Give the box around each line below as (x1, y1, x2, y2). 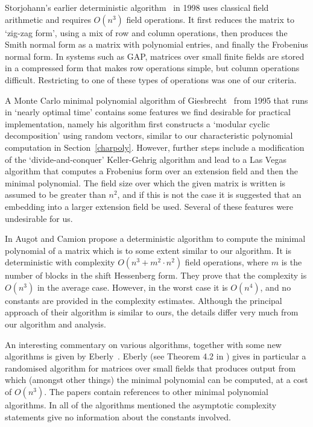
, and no (260, 280, 291, 293)
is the (281, 256, 302, 268)
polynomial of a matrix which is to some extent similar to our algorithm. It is (5, 244, 291, 256)
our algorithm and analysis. (5, 318, 106, 331)
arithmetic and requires (5, 13, 91, 25)
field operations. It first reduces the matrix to (126, 13, 294, 25)
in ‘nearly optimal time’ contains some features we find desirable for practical (5, 106, 291, 118)
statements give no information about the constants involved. (5, 410, 231, 423)
